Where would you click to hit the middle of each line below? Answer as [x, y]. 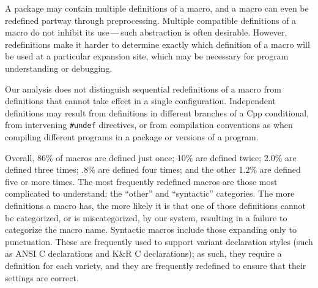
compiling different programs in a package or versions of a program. [132, 137]
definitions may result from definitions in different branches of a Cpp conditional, [157, 112]
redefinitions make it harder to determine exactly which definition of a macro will [157, 44]
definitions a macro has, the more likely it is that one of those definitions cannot [156, 205]
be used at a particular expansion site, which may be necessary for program [147, 56]
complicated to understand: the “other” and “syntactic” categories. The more [150, 193]
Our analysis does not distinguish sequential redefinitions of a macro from [143, 89]
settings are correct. [42, 277]
